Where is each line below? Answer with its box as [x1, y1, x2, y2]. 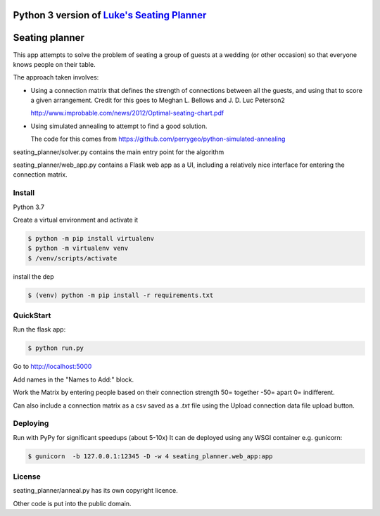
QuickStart [13, 310, 51, 320]
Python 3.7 [13, 203, 45, 211]
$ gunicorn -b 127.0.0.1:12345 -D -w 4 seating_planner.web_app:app [27, 452, 273, 460]
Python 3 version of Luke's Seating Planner [13, 9, 207, 21]
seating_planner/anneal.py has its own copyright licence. [13, 486, 179, 495]
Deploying [13, 419, 49, 429]
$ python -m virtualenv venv [27, 244, 129, 253]
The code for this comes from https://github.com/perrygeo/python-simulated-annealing [30, 134, 286, 144]
